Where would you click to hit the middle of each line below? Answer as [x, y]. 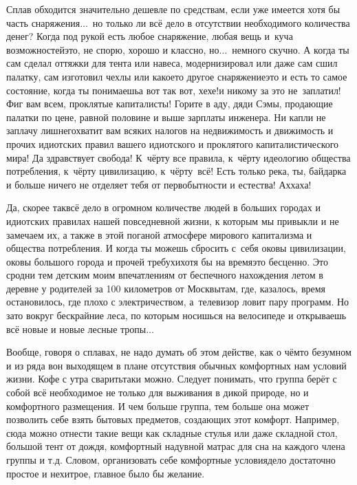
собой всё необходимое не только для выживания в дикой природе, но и [158, 392]
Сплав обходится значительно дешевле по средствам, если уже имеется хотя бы [173, 9]
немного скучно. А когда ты [291, 49]
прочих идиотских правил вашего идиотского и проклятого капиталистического [173, 143]
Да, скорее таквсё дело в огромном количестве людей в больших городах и [163, 207]
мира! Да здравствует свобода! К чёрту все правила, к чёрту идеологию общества [178, 157]
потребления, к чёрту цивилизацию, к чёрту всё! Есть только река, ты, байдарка [176, 171]
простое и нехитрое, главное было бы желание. [106, 473]
